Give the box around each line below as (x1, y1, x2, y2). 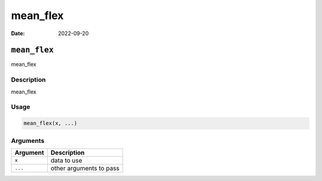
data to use (51, 156, 83, 164)
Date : (11, 30, 25, 37)
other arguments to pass (51, 164, 120, 172)
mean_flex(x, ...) (23, 120, 78, 127)
